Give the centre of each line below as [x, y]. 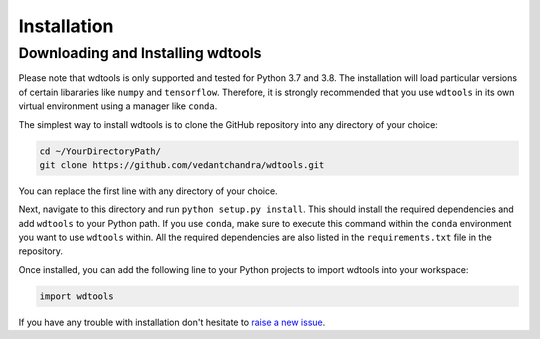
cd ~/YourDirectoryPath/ [100, 151]
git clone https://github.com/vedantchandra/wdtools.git [182, 164]
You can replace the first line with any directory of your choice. [148, 191]
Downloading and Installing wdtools [140, 53]
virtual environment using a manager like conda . [118, 106]
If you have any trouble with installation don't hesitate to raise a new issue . [172, 322]
